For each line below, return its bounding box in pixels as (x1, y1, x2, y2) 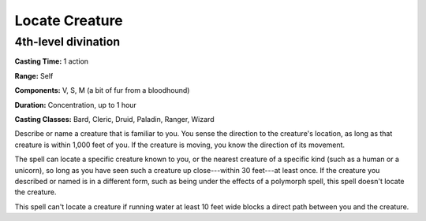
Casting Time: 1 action (14, 57, 89, 66)
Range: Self (14, 71, 54, 80)
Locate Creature (14, 12, 124, 29)
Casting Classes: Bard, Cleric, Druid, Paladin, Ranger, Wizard (14, 114, 215, 123)
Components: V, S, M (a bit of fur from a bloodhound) (14, 86, 190, 95)
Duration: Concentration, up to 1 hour (14, 100, 137, 109)
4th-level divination (14, 35, 121, 49)
